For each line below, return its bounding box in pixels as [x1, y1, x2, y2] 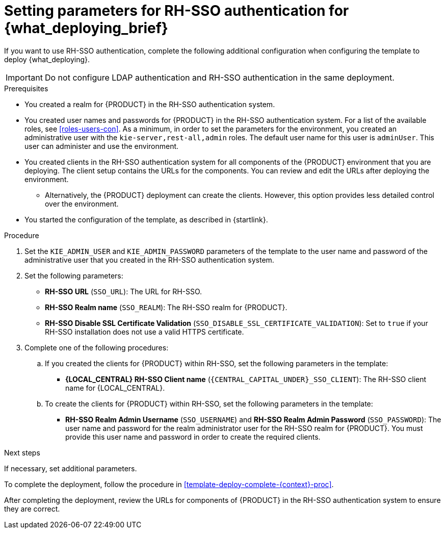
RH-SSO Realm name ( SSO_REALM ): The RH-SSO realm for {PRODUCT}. [45, 302, 287, 312]
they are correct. [4, 504, 60, 513]
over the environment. [45, 199, 119, 208]
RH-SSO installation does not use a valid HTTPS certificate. [45, 327, 244, 336]
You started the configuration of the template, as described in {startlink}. [24, 215, 268, 224]
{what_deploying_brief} [4, 19, 168, 37]
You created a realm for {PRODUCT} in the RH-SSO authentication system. [24, 99, 275, 109]
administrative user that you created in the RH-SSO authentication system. [24, 255, 274, 264]
